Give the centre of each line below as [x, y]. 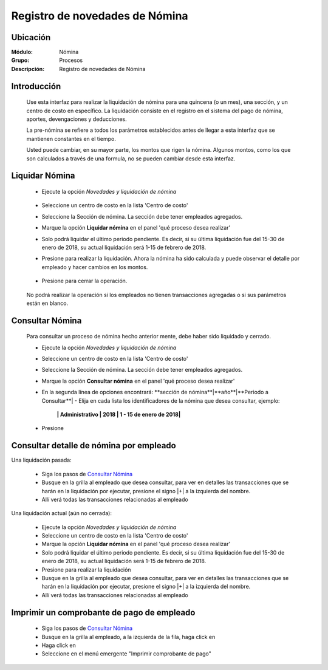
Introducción [36, 86]
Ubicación [31, 37]
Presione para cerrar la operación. [84, 281]
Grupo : [20, 60]
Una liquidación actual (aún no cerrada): [62, 513]
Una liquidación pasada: [42, 460]
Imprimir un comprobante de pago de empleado [103, 613]
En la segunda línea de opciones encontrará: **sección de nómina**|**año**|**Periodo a [155, 392]
